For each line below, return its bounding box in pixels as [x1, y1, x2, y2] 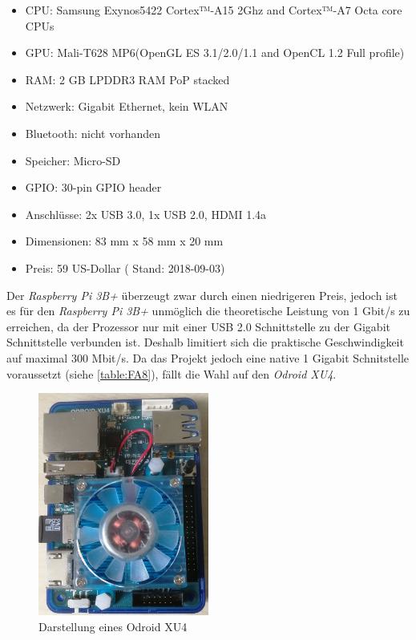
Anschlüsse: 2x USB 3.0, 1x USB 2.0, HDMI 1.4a [25, 205, 267, 222]
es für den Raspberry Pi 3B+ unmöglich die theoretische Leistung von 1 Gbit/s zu [6, 302, 410, 319]
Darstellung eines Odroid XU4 [38, 618, 188, 634]
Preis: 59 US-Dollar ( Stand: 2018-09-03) [25, 259, 225, 276]
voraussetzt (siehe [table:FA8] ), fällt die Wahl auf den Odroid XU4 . [6, 365, 337, 382]
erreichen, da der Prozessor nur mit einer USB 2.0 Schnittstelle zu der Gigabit [6, 318, 390, 334]
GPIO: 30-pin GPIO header [25, 179, 162, 196]
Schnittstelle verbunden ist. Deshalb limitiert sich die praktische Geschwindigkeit [6, 334, 404, 350]
